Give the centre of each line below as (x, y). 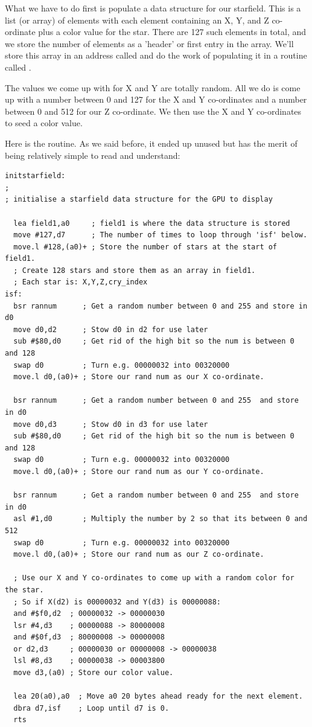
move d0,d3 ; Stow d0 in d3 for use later (111, 424)
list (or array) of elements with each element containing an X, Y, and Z (137, 20)
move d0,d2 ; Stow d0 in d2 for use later (111, 329)
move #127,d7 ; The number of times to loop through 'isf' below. (161, 235)
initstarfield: (35, 176)
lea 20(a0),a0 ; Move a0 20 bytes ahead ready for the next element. (158, 697)
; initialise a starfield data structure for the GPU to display (139, 200)
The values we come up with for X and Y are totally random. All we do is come (153, 87)
